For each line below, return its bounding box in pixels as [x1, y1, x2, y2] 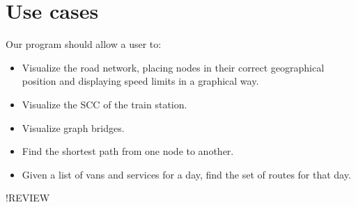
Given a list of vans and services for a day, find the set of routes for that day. [22, 167, 351, 181]
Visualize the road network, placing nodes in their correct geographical [22, 60, 325, 74]
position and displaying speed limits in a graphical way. [22, 74, 259, 88]
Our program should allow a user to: [6, 37, 162, 51]
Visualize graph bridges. [22, 120, 125, 135]
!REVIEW [6, 190, 50, 205]
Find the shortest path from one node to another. [22, 144, 234, 158]
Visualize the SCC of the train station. [22, 97, 187, 111]
